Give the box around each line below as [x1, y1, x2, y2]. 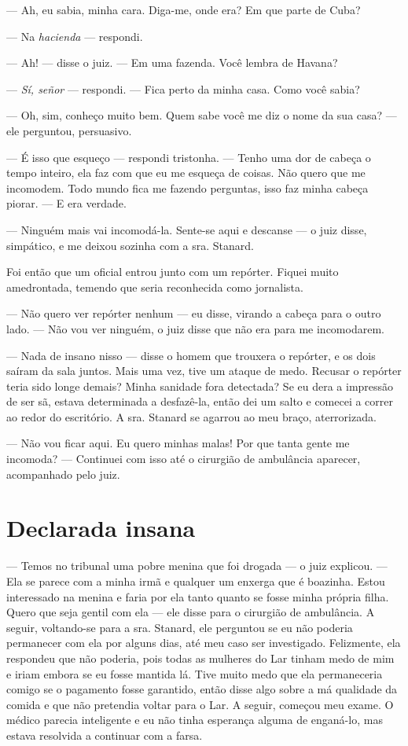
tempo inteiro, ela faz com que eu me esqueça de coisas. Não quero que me [6, 164, 366, 181]
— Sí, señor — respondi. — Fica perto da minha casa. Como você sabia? [6, 80, 360, 97]
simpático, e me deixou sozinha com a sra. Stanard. [6, 237, 254, 253]
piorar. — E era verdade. [6, 195, 127, 211]
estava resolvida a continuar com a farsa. [6, 726, 203, 743]
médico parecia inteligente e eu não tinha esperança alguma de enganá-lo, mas [6, 711, 383, 728]
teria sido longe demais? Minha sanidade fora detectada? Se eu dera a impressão [6, 377, 394, 394]
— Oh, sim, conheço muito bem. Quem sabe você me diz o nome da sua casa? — [6, 107, 397, 123]
